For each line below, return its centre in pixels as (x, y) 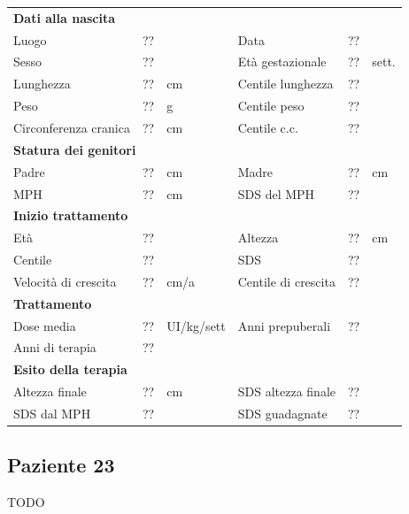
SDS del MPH (276, 193)
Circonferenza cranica (72, 127)
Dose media (45, 325)
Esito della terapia (70, 369)
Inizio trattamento (71, 215)
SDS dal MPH (52, 413)
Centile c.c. (268, 127)
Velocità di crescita (65, 281)
